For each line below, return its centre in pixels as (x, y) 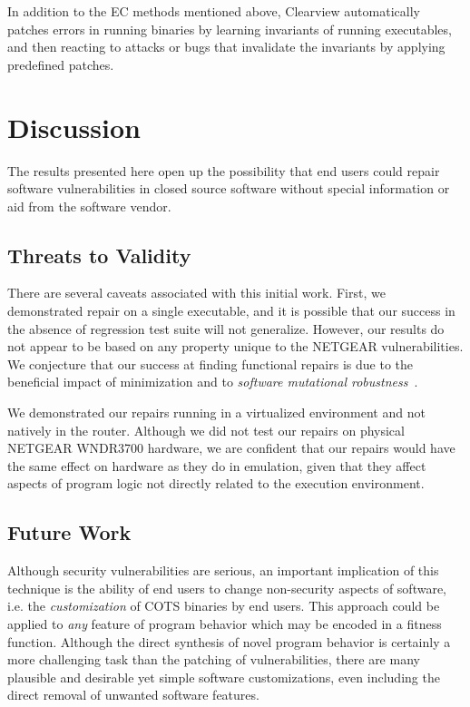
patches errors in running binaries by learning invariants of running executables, (230, 29)
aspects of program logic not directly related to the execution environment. (216, 483)
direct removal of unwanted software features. (133, 695)
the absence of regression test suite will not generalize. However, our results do (226, 328)
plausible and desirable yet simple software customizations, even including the (224, 677)
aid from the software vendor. (89, 206)
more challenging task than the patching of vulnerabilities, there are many (214, 659)
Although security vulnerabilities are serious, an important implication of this (223, 570)
